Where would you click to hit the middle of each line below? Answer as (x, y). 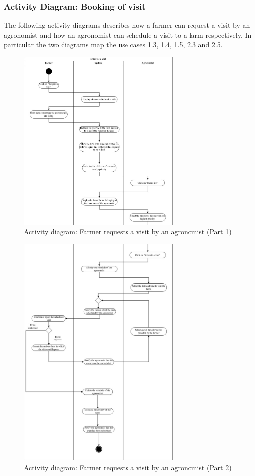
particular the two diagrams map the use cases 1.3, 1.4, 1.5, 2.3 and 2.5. (113, 44)
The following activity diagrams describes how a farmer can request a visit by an (127, 25)
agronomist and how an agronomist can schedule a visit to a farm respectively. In (128, 34)
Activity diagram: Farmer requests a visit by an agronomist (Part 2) (128, 467)
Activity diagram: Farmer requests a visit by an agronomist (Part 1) (128, 232)
